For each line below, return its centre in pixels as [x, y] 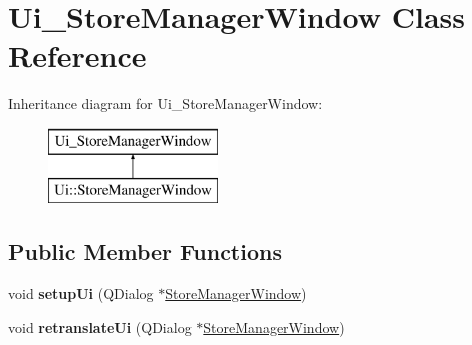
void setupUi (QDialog [81, 293]
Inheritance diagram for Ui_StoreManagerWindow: [165, 103]
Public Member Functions [145, 251]
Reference [77, 55]
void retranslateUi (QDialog [100, 326]
